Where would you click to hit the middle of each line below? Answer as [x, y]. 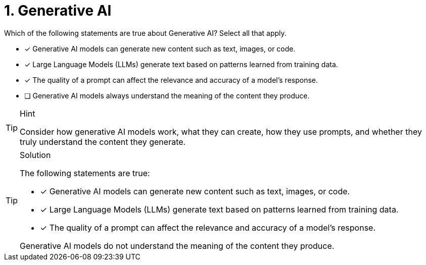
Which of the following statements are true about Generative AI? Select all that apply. [145, 33]
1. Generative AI [58, 11]
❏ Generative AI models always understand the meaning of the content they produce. [167, 95]
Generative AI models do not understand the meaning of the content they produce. [177, 246]
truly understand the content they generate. [103, 142]
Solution [35, 155]
